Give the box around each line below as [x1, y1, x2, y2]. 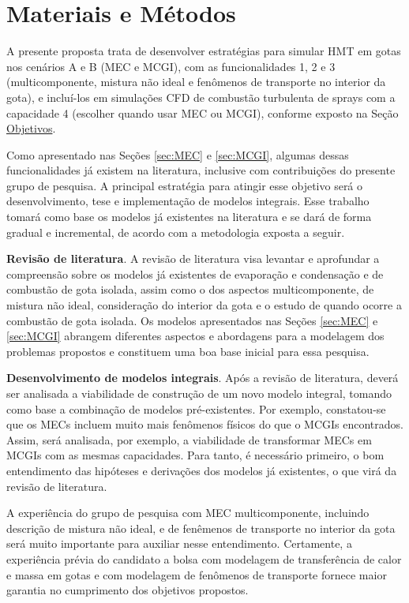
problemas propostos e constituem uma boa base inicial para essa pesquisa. [6, 343, 370, 359]
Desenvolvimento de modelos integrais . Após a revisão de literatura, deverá [6, 369, 399, 386]
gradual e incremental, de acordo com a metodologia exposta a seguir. [6, 223, 345, 240]
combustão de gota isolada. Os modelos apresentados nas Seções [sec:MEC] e [6, 312, 378, 328]
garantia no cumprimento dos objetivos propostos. [6, 582, 249, 598]
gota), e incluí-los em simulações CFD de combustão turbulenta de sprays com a [6, 88, 396, 105]
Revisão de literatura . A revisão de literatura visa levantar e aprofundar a [6, 250, 380, 267]
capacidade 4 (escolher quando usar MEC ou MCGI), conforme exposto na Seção [6, 104, 399, 121]
